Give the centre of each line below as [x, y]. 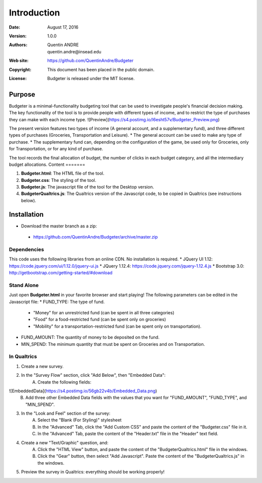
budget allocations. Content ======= [47, 164]
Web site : [19, 61]
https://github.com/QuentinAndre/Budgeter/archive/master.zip [96, 237]
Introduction [34, 13]
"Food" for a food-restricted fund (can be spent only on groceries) [100, 320]
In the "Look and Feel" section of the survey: [66, 413]
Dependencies [27, 249]
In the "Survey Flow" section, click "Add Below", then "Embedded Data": [93, 375]
